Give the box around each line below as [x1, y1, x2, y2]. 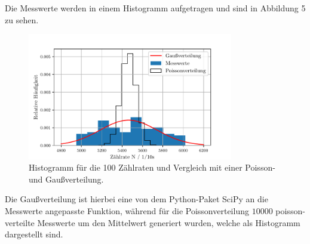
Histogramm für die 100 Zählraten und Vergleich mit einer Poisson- [29, 161, 275, 174]
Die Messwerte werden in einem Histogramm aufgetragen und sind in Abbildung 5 [5, 2, 306, 14]
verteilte [5, 216, 35, 228]
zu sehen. [5, 13, 39, 26]
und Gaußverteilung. [29, 172, 104, 185]
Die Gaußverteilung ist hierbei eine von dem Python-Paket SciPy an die [5, 193, 268, 205]
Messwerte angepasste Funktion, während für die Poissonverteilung [5, 205, 249, 217]
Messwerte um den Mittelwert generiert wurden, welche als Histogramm [37, 216, 300, 228]
